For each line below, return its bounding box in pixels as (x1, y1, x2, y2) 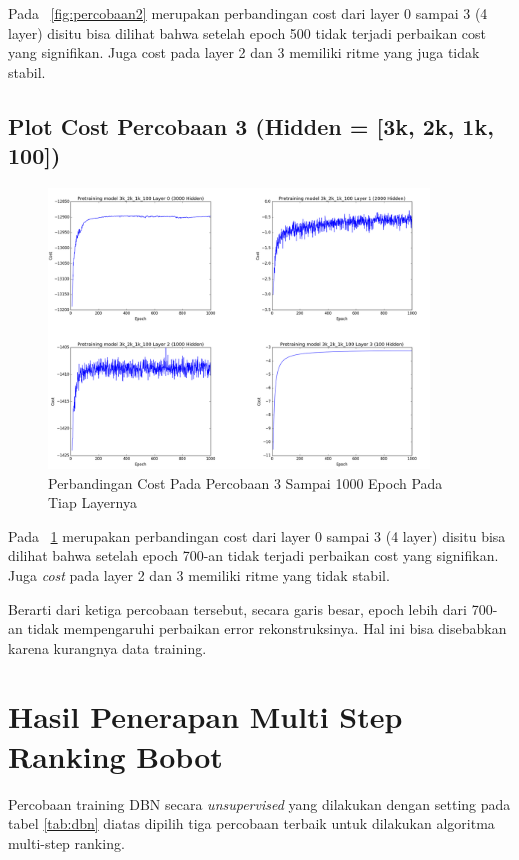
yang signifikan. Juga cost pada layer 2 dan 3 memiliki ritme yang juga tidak (8, 42, 480, 63)
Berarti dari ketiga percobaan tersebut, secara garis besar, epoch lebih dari (8, 598, 467, 619)
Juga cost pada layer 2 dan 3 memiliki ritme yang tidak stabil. (8, 564, 390, 585)
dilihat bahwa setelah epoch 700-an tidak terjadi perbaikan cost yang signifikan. (8, 545, 499, 566)
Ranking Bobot (8, 735, 223, 776)
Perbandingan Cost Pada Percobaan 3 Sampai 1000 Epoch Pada (48, 472, 443, 493)
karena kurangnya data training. (8, 637, 207, 658)
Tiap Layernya (48, 492, 137, 513)
